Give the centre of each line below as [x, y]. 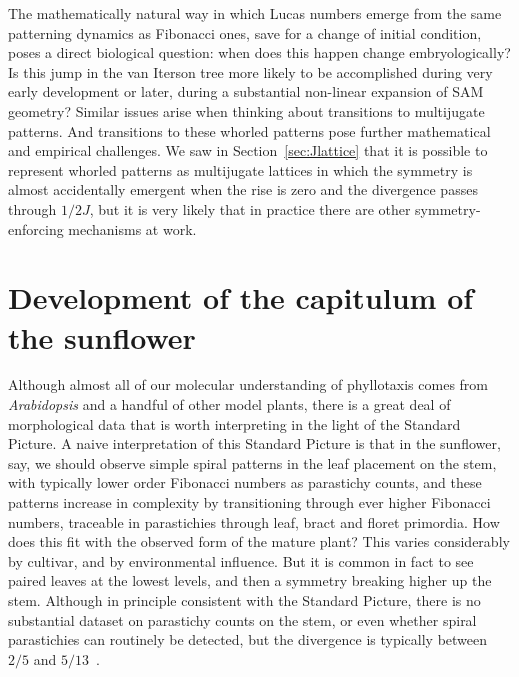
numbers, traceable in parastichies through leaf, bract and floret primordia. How [254, 521]
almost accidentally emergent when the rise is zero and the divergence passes [243, 189]
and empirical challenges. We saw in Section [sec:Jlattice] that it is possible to [248, 150]
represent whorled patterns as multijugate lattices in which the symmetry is [240, 169]
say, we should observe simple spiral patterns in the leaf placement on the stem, [252, 462]
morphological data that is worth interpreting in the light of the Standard [234, 423]
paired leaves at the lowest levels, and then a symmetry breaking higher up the [250, 580]
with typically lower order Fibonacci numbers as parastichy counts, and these [245, 482]
